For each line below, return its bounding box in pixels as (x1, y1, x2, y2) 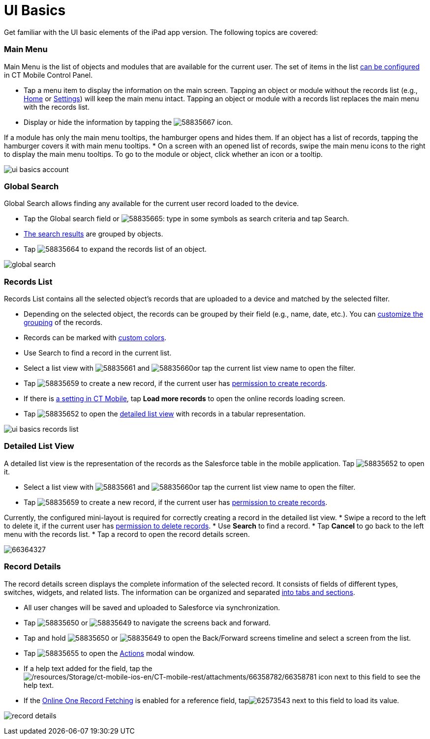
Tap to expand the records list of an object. (24, 245, 207, 254)
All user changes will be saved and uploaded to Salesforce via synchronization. (24, 603, 280, 612)
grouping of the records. (24, 318, 103, 326)
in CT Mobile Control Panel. (4, 70, 93, 79)
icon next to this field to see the (318, 672, 421, 681)
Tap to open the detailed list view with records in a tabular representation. (24, 410, 306, 418)
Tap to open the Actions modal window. (24, 649, 195, 657)
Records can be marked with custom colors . (24, 333, 167, 342)
